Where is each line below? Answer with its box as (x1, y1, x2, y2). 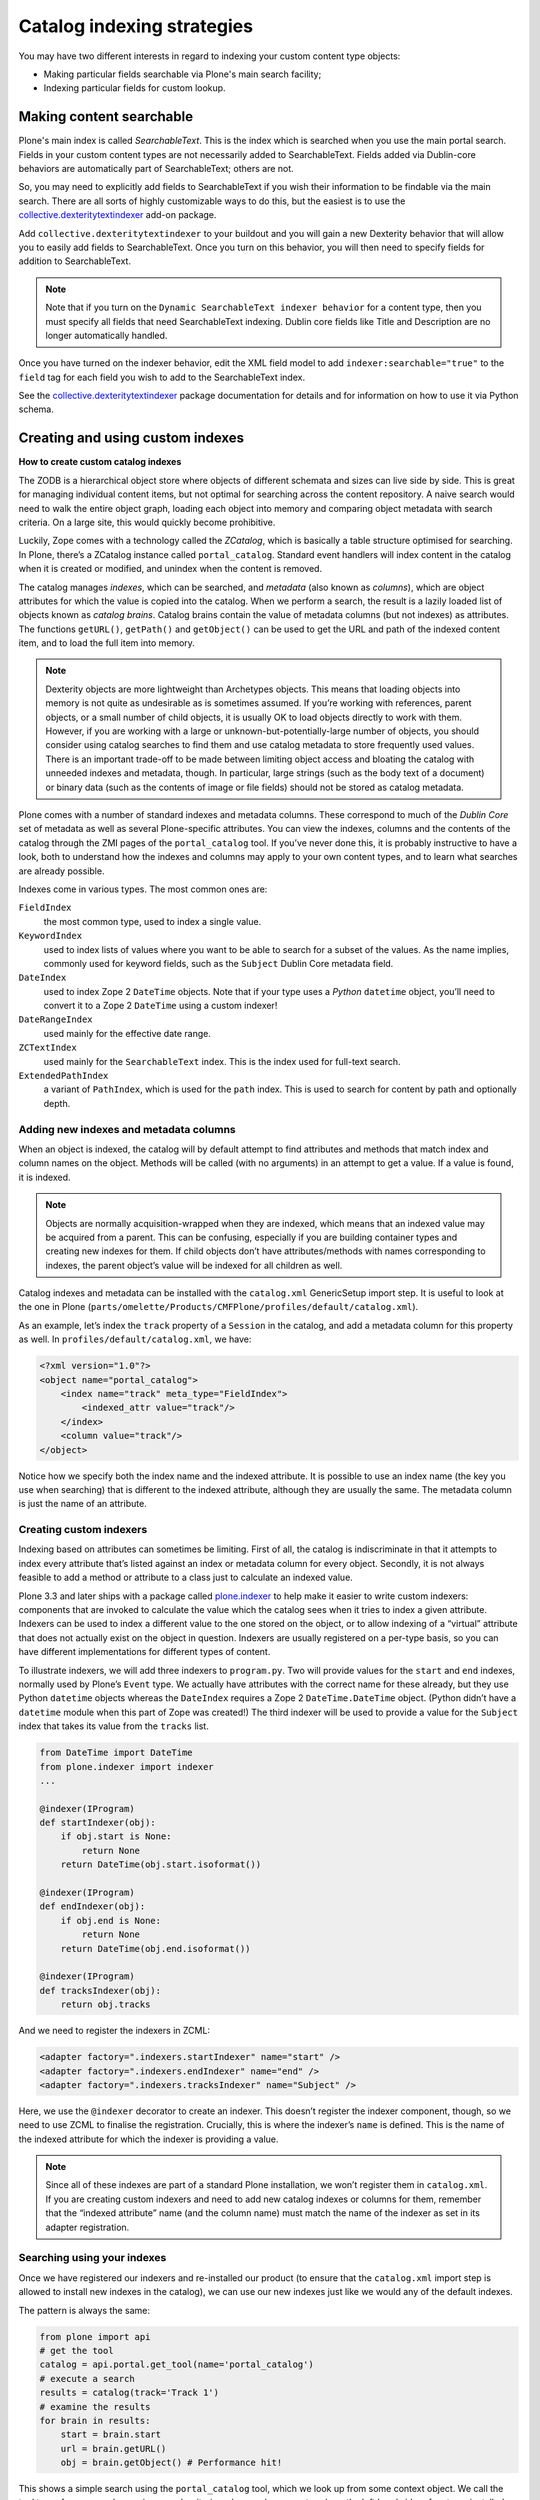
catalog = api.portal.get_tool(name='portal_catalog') (39, 2359, 314, 2370)
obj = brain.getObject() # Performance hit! (60, 2457, 283, 2469)
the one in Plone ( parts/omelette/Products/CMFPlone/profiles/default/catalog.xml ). (18, 1301, 419, 1313)
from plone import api (39, 2331, 151, 2342)
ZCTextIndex (18, 1042, 77, 1054)
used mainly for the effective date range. (43, 1027, 212, 1039)
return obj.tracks (60, 1999, 151, 2010)
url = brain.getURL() (60, 2443, 167, 2454)
